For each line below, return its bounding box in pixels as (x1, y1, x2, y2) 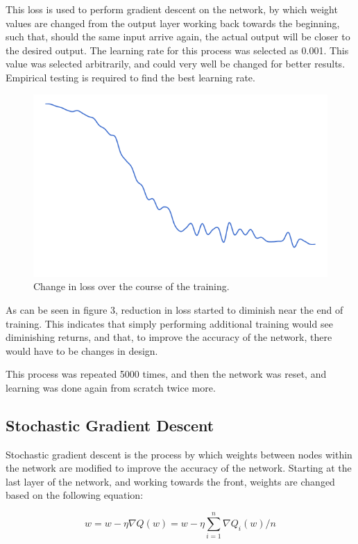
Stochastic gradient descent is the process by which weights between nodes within (6, 447, 352, 461)
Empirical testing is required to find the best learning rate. (6, 70, 255, 84)
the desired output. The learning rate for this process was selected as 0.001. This (6, 42, 349, 57)
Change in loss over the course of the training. (33, 279, 230, 294)
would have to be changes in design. (6, 343, 158, 358)
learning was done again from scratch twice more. (6, 380, 216, 394)
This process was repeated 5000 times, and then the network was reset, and (6, 367, 327, 381)
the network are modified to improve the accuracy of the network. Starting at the (6, 461, 352, 475)
